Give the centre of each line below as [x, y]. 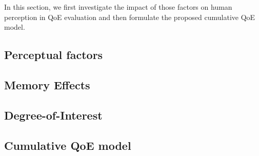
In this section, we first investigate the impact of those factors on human [118, 7]
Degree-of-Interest [53, 115]
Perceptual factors [54, 55]
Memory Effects [47, 84]
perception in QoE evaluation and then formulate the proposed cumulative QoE [130, 17]
